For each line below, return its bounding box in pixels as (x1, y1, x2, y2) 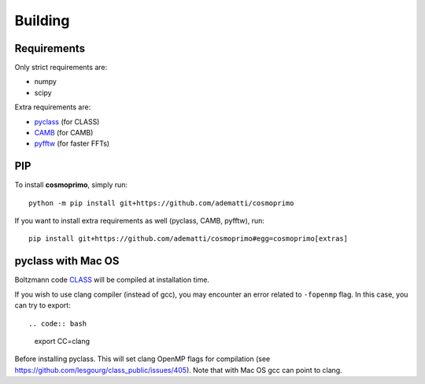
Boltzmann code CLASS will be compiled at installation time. (14, 275, 210, 285)
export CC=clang (34, 336, 91, 345)
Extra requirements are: (14, 102, 91, 112)
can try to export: (14, 301, 71, 310)
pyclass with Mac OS (14, 254, 120, 268)
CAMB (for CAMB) (34, 128, 94, 138)
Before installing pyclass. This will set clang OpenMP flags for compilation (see (14, 354, 271, 364)
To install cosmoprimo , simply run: (14, 180, 128, 190)
